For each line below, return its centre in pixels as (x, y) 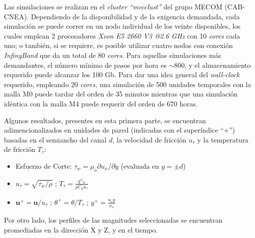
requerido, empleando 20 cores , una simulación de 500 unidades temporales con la (127, 84)
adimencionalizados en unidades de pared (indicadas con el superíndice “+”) (120, 130)
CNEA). (16, 16)
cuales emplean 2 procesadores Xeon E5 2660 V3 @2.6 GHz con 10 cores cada (122, 35)
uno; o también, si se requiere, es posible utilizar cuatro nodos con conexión (118, 45)
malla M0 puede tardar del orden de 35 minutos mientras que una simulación (121, 94)
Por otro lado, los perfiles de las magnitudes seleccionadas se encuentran (113, 220)
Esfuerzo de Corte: (44, 166)
